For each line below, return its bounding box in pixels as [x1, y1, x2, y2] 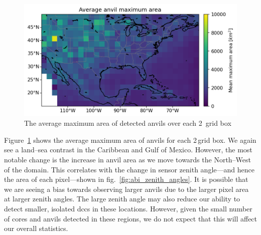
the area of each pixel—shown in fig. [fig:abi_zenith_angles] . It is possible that [4, 174, 248, 184]
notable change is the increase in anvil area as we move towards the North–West [4, 154, 251, 164]
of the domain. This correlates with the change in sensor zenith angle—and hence [4, 164, 254, 174]
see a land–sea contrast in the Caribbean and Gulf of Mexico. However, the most [4, 144, 252, 155]
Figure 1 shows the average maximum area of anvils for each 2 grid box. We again [4, 134, 256, 145]
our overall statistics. [4, 223, 68, 233]
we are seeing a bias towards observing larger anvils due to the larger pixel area [4, 183, 249, 194]
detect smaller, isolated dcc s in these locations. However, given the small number [4, 203, 252, 213]
